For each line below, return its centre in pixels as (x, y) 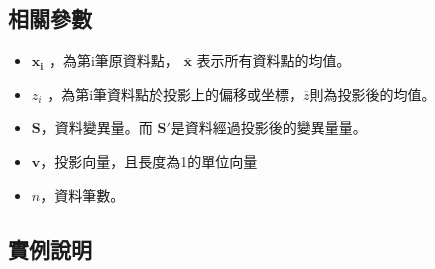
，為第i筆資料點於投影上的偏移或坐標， (175, 93)
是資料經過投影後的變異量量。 (268, 127)
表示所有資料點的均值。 (273, 60)
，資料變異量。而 (96, 127)
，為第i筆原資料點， (113, 60)
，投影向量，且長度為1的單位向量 (149, 160)
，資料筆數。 (82, 194)
